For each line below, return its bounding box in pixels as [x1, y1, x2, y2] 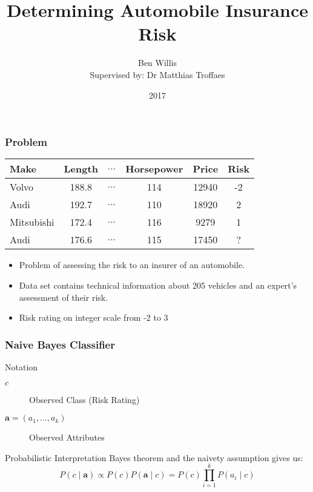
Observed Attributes [29, 431, 105, 444]
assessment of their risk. [19, 290, 108, 303]
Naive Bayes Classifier [5, 336, 115, 352]
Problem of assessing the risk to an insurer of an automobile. [19, 258, 245, 271]
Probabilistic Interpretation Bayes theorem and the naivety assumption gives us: [5, 451, 303, 464]
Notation [5, 360, 38, 373]
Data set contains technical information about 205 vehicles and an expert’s [19, 278, 297, 291]
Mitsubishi [10, 215, 54, 229]
